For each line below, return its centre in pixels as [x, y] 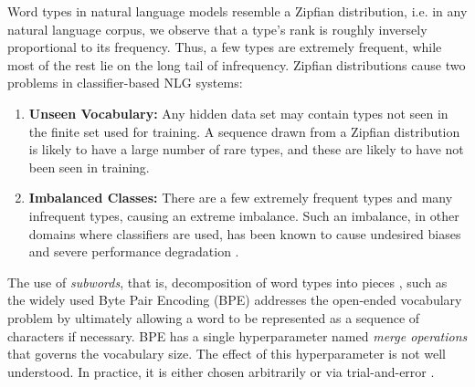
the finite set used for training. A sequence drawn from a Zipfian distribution [244, 131]
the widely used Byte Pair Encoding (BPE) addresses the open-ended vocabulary [235, 300]
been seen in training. [89, 167]
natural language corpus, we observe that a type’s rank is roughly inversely [217, 29]
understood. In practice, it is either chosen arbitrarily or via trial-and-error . [221, 371]
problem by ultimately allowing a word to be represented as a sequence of [214, 317]
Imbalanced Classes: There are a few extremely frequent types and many [241, 198]
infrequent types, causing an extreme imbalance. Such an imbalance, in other [244, 215]
